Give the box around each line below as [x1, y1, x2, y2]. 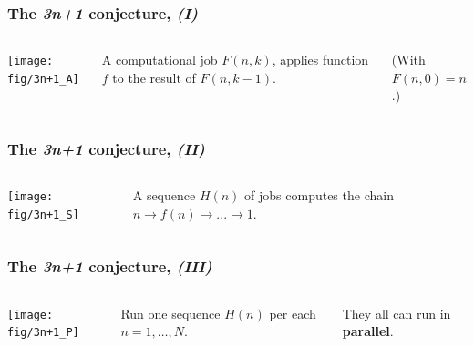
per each [269, 303, 316, 322]
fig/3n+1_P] [7, 326, 79, 340]
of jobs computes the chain [244, 186, 394, 205]
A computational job [101, 50, 218, 69]
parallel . [342, 321, 394, 341]
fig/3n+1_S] [7, 208, 79, 221]
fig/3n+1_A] [7, 72, 79, 86]
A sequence [132, 186, 196, 205]
